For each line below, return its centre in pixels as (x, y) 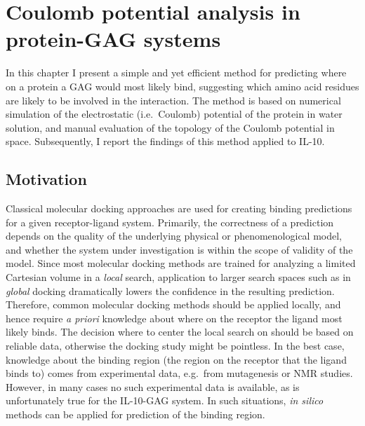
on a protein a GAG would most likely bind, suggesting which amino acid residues (182, 86)
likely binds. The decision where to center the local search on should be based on (180, 332)
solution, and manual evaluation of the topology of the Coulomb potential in (170, 127)
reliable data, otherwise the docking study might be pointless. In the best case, (175, 346)
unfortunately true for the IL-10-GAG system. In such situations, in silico (165, 400)
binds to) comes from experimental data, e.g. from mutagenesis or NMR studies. (179, 373)
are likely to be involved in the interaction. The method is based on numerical (173, 100)
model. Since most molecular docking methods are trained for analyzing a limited (181, 263)
